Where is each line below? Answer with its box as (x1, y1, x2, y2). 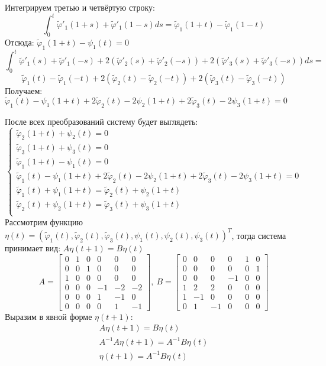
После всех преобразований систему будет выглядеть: (5, 115, 198, 127)
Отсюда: (5, 35, 34, 48)
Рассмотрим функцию (5, 215, 83, 228)
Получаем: (5, 84, 43, 96)
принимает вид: (5, 242, 61, 254)
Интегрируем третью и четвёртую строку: (5, 1, 155, 13)
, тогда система (231, 229, 286, 241)
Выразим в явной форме (5, 310, 92, 322)
